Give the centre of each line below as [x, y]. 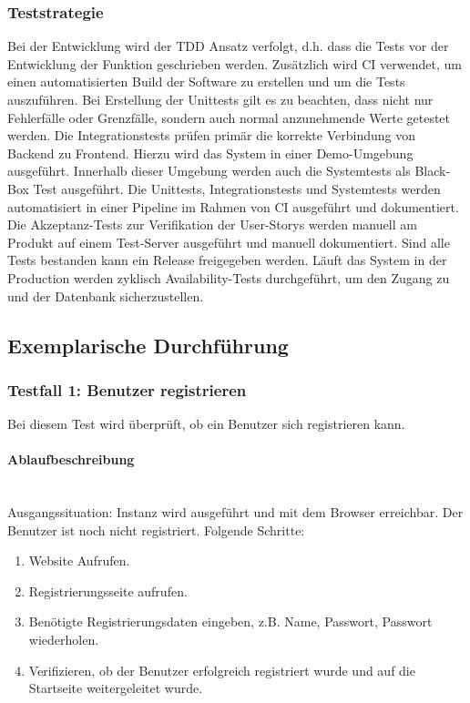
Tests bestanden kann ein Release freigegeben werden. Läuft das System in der [227, 260]
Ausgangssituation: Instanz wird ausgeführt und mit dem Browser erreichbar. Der [235, 512]
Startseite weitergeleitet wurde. [116, 688]
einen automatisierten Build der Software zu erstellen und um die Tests [206, 82]
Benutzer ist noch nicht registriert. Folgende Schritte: [156, 530]
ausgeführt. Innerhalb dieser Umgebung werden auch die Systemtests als [209, 171]
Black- [433, 171]
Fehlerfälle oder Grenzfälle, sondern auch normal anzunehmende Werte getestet [229, 117]
